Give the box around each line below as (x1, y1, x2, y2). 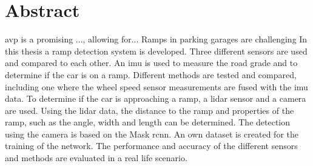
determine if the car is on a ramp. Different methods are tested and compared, (5, 68, 297, 81)
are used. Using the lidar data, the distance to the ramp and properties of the (5, 104, 294, 116)
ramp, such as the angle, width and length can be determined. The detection (5, 116, 291, 128)
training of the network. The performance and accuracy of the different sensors (5, 139, 298, 152)
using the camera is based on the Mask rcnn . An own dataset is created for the (5, 127, 298, 140)
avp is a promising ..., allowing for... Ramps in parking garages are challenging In (5, 33, 308, 45)
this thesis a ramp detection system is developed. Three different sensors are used (5, 44, 308, 57)
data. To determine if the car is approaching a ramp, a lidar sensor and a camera (5, 92, 306, 105)
